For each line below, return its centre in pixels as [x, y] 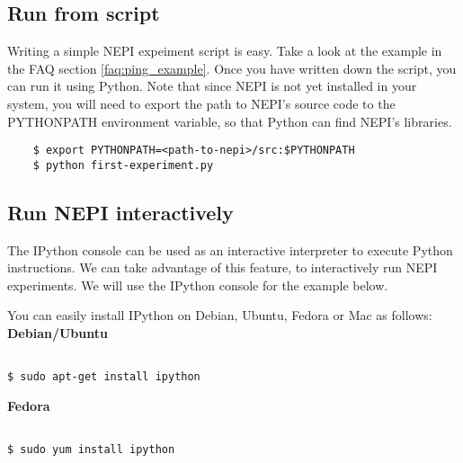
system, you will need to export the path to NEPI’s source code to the [201, 103]
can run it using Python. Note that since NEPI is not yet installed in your [212, 86]
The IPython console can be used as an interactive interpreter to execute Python [230, 249]
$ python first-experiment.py [123, 165]
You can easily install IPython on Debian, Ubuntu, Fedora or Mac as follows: [220, 315]
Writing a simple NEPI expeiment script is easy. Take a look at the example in [225, 51]
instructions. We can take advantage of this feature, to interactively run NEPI [223, 267]
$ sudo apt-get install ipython [104, 377]
